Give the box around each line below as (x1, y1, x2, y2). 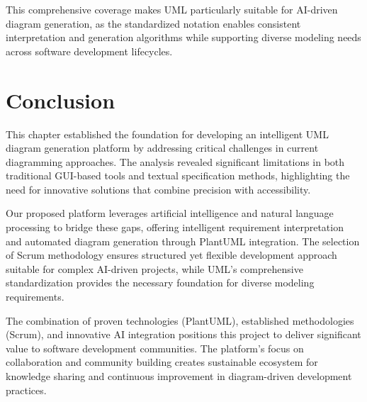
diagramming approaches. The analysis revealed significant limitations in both (6, 154, 345, 169)
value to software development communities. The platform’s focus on (6, 340, 304, 355)
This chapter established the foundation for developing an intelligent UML (6, 126, 329, 141)
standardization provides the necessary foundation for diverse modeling (6, 275, 315, 290)
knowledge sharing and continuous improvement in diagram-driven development (6, 369, 352, 383)
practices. (6, 382, 47, 397)
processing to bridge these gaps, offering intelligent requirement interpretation (6, 220, 344, 235)
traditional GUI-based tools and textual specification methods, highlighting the (6, 168, 350, 183)
